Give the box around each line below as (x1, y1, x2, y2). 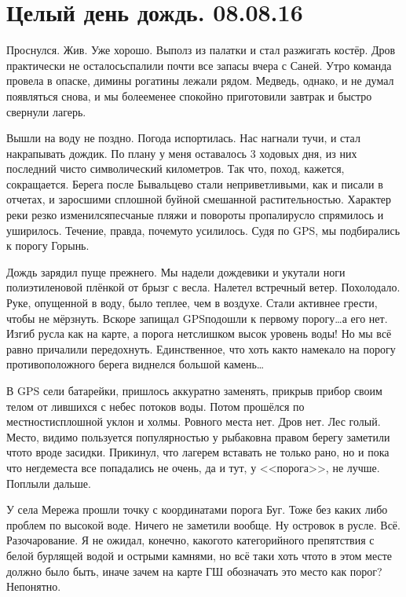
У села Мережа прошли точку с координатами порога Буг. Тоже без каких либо (6, 501, 388, 518)
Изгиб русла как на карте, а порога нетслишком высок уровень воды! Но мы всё (6, 325, 392, 342)
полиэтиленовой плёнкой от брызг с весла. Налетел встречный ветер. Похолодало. (6, 279, 401, 295)
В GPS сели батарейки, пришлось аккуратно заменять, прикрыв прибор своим (6, 383, 382, 398)
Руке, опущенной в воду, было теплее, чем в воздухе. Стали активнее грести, (6, 295, 378, 311)
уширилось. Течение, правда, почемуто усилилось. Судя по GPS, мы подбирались (6, 222, 401, 238)
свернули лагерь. (6, 103, 86, 119)
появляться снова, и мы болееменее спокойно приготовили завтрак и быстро (6, 87, 372, 104)
